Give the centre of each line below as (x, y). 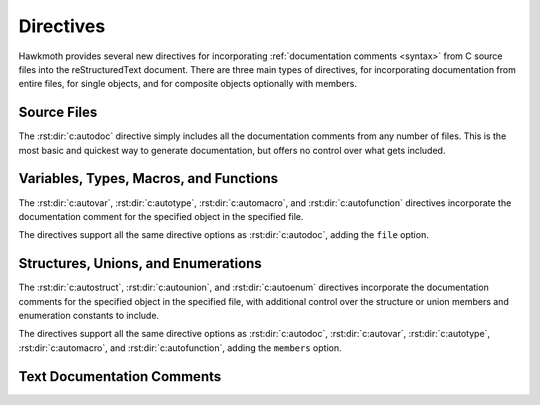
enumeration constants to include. (89, 315)
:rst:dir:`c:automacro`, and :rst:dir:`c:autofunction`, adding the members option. (180, 347)
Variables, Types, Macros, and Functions (148, 178)
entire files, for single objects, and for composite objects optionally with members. (187, 84)
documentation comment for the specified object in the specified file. (161, 216)
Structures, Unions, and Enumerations (140, 263)
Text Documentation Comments (120, 376)
